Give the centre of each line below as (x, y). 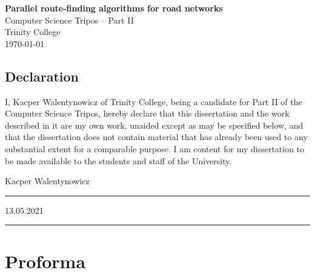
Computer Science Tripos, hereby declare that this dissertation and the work (147, 113)
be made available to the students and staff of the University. (118, 160)
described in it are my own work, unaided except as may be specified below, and (154, 125)
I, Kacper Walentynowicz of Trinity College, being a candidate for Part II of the (154, 101)
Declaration (42, 76)
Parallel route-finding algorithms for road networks (114, 8)
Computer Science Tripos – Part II (69, 20)
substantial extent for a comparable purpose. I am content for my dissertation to (155, 148)
